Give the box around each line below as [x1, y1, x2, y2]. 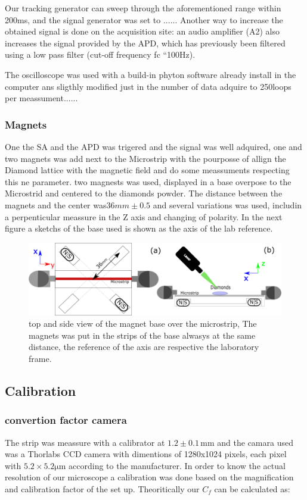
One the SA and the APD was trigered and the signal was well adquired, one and [5, 140, 302, 152]
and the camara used [217, 436, 293, 448]
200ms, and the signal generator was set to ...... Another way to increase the [5, 13, 283, 26]
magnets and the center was [5, 198, 107, 211]
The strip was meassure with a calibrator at [5, 436, 165, 448]
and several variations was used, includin [153, 198, 302, 211]
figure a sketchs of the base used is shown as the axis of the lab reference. [5, 222, 273, 235]
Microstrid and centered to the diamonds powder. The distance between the [5, 187, 283, 199]
